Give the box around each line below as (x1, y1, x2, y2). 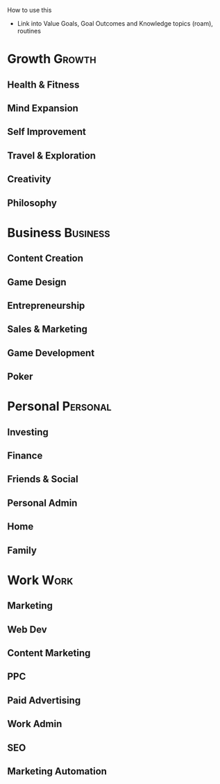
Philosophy (7, 197, 58, 209)
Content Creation (7, 253, 84, 264)
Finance (7, 450, 43, 462)
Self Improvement (7, 126, 87, 138)
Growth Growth (7, 51, 96, 67)
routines (17, 27, 42, 35)
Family (7, 544, 37, 556)
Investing (7, 426, 49, 438)
